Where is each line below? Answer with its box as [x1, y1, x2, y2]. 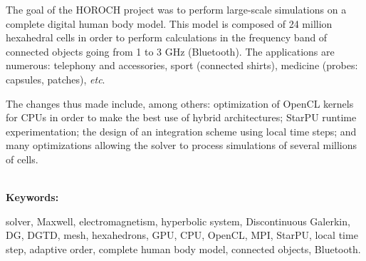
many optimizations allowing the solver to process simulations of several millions [6, 138, 357, 153]
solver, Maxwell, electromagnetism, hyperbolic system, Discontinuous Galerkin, [6, 213, 350, 228]
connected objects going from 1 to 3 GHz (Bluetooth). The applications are [6, 43, 335, 58]
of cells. [6, 151, 38, 166]
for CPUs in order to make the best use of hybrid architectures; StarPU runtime [6, 110, 357, 125]
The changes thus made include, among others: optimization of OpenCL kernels [6, 96, 354, 111]
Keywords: [6, 190, 59, 205]
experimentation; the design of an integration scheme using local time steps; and [6, 123, 357, 138]
